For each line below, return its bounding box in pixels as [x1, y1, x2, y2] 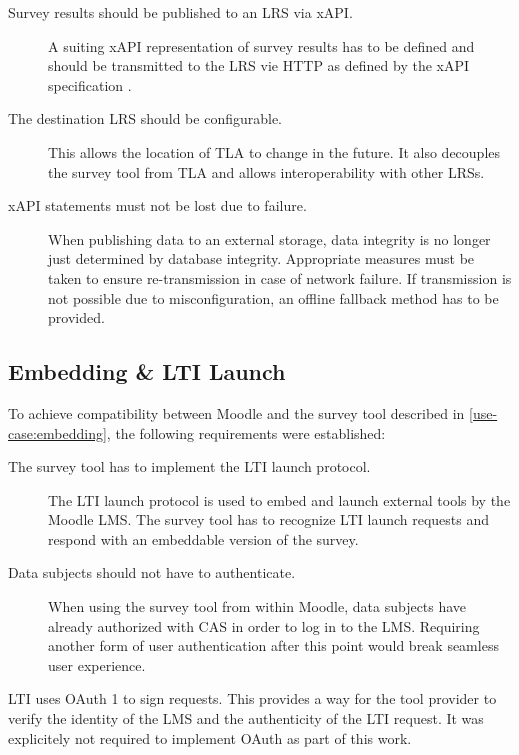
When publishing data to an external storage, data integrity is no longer [48, 228, 491, 249]
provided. [48, 307, 105, 328]
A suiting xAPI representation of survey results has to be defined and [48, 35, 475, 56]
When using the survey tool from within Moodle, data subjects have [48, 596, 467, 617]
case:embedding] [8, 422, 107, 443]
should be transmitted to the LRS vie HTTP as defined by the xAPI [48, 55, 470, 76]
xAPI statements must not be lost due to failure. [8, 195, 307, 216]
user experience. [48, 654, 146, 675]
